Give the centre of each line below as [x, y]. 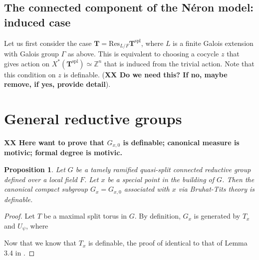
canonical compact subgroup [46, 189]
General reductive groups [93, 119]
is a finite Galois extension [213, 43]
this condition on [30, 74]
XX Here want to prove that [54, 142]
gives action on [27, 63]
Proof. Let [19, 216]
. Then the [238, 179]
